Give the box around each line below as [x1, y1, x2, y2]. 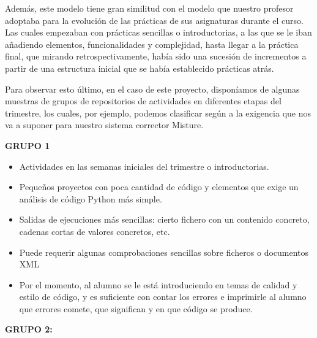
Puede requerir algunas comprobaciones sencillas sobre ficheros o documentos [19, 245, 309, 258]
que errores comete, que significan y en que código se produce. [19, 302, 253, 315]
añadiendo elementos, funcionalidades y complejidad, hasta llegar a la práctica [5, 37, 299, 50]
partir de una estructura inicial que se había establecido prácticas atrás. [5, 61, 274, 74]
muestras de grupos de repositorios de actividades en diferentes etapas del [5, 94, 282, 107]
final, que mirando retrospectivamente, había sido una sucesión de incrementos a [5, 50, 307, 63]
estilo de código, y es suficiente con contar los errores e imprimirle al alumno [19, 290, 307, 303]
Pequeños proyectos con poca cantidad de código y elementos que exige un [19, 180, 299, 193]
